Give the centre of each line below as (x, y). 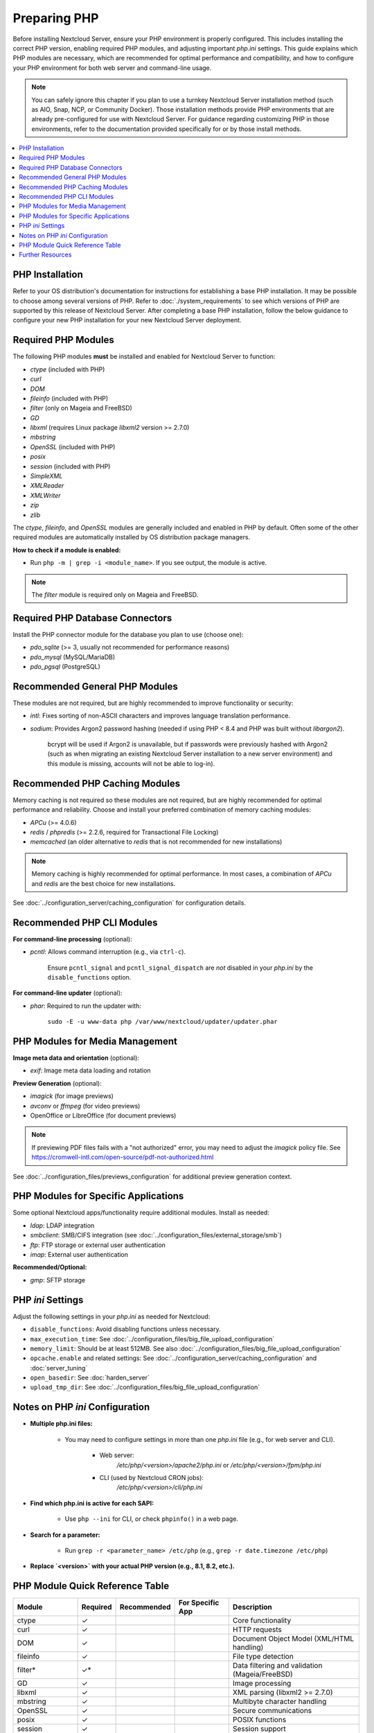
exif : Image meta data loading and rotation (91, 1070)
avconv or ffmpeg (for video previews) (85, 1106)
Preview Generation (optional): (57, 1083)
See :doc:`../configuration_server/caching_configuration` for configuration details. (129, 903)
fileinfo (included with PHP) (69, 398)
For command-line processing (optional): (73, 939)
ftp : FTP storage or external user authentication (98, 1245)
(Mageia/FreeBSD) (263, 1674)
